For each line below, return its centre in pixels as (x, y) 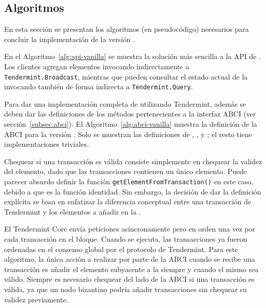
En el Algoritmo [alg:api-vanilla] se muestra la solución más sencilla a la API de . (132, 56)
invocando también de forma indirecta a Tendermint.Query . (99, 86)
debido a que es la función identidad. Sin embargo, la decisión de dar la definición (133, 191)
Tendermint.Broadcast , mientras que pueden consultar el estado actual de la (126, 76)
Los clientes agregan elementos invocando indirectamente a (97, 66)
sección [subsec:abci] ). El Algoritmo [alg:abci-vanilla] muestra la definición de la (131, 124)
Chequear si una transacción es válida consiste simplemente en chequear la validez (133, 161)
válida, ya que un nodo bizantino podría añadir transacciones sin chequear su (126, 289)
